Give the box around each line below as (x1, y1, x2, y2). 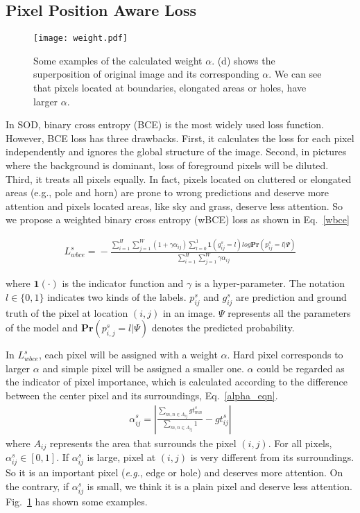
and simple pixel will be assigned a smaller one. (42, 360, 244, 375)
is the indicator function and (62, 276, 184, 290)
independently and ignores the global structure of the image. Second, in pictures (6, 144, 347, 159)
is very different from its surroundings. (190, 450, 354, 464)
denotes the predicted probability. (151, 320, 295, 335)
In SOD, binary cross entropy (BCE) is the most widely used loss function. (6, 117, 324, 132)
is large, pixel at (87, 450, 156, 464)
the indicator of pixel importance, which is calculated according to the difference (6, 374, 348, 389)
